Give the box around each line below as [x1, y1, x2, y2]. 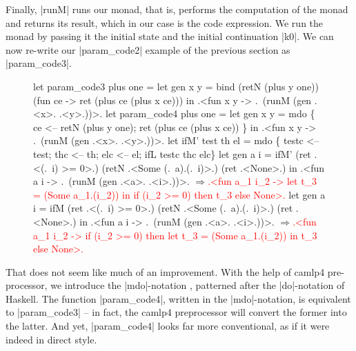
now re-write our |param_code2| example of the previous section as [6, 42, 290, 57]
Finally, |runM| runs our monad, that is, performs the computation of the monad [6, 2, 348, 16]
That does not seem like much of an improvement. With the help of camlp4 [6, 264, 325, 279]
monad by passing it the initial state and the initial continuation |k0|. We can [6, 29, 334, 43]
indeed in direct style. [6, 332, 97, 346]
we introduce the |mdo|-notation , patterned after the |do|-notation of [50, 278, 345, 292]
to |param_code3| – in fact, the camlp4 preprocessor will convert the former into [6, 305, 347, 319]
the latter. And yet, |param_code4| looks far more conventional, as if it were [6, 319, 330, 333]
